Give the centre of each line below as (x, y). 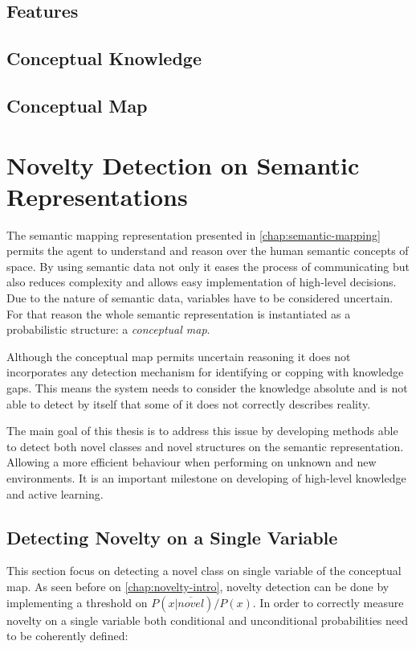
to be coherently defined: (67, 636)
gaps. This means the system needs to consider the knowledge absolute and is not (207, 388)
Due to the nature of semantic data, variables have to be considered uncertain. (200, 298)
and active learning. (55, 493)
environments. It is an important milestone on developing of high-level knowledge (206, 477)
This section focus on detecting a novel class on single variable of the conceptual (204, 571)
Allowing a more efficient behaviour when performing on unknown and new (192, 462)
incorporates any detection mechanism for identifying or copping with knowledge (205, 372)
